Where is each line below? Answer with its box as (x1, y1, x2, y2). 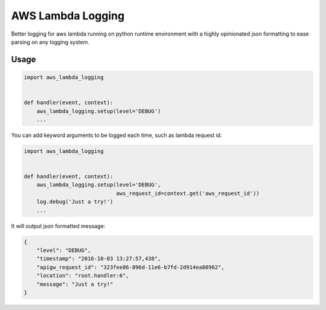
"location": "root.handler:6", (36, 272, 129, 279)
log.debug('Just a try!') (36, 198, 113, 205)
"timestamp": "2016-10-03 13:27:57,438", (36, 255, 161, 262)
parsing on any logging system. (11, 38, 90, 45)
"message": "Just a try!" (36, 280, 113, 288)
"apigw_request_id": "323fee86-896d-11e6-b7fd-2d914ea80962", (36, 264, 225, 271)
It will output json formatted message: (11, 222, 106, 229)
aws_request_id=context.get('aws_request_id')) (116, 190, 260, 197)
